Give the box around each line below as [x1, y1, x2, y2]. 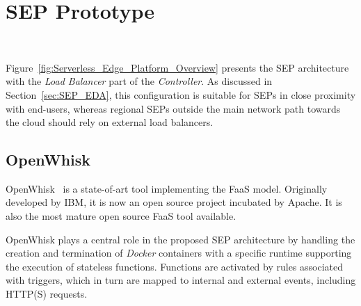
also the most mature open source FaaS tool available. [6, 209, 236, 223]
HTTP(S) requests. [6, 287, 88, 301]
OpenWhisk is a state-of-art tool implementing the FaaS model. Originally [6, 181, 328, 195]
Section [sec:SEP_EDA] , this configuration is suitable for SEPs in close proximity [6, 87, 356, 102]
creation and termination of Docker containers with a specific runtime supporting [6, 245, 352, 260]
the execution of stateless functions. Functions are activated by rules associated [6, 259, 344, 273]
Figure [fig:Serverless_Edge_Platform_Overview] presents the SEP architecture [6, 60, 349, 74]
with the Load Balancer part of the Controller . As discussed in [6, 74, 273, 88]
